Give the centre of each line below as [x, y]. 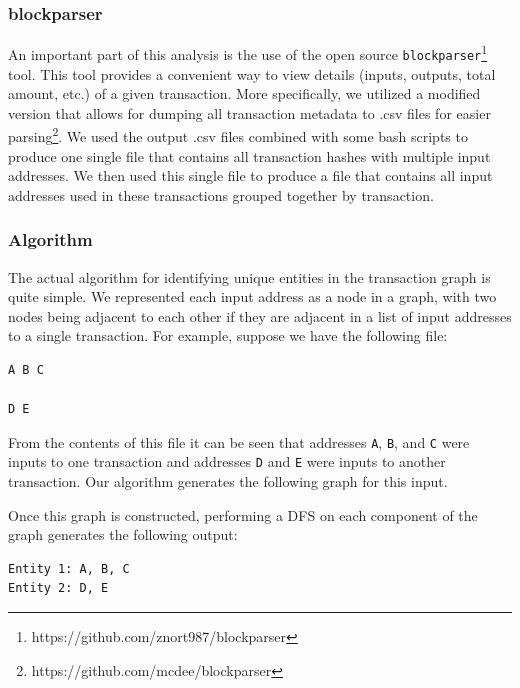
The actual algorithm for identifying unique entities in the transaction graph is [249, 276]
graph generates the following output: [123, 534]
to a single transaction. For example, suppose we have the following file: [228, 335]
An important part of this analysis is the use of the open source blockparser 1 [248, 52]
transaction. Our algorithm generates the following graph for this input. [228, 481]
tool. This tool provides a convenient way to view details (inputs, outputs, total [252, 73]
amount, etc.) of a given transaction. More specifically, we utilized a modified [244, 93]
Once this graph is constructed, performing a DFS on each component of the [243, 514]
